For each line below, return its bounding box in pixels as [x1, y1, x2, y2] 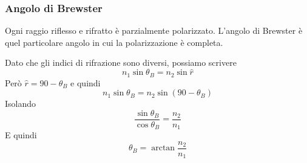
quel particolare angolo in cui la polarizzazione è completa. [5, 36, 223, 48]
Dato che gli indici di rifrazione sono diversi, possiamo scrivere [5, 56, 237, 69]
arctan [151, 144, 175, 153]
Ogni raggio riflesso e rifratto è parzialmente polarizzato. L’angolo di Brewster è [5, 24, 303, 37]
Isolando [5, 97, 36, 110]
